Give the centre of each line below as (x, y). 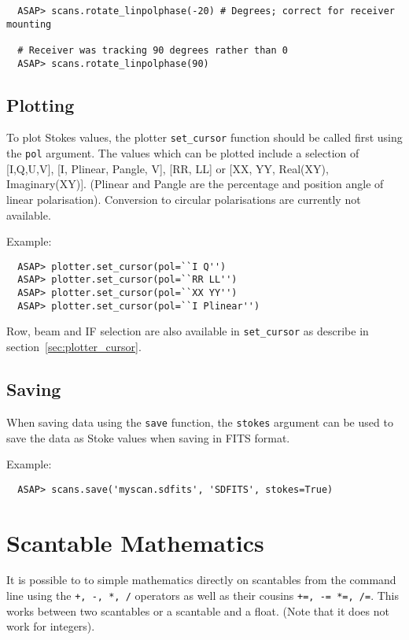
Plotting (41, 104)
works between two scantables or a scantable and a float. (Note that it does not (198, 610)
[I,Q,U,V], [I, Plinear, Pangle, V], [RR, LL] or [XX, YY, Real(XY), (168, 168)
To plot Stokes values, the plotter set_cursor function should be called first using (204, 137)
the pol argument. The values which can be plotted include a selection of (183, 153)
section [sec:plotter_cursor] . (74, 347)
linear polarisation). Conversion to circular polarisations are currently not (184, 199)
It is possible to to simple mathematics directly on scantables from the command (201, 580)
